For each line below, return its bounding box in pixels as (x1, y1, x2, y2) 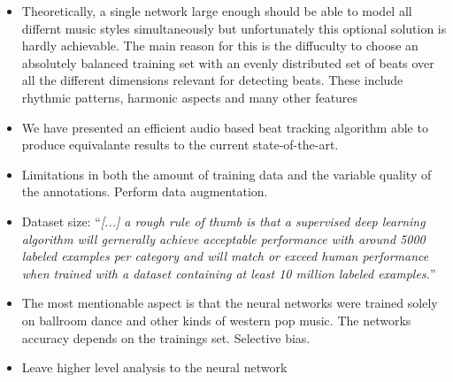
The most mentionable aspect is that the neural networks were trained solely (21, 294, 438, 312)
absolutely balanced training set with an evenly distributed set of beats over (21, 53, 434, 72)
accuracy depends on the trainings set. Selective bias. (21, 328, 311, 347)
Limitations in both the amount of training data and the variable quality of (21, 164, 432, 183)
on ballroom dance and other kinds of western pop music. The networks (21, 310, 411, 329)
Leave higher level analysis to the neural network (21, 358, 288, 377)
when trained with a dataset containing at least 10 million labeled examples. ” (21, 264, 436, 282)
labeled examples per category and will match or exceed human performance (21, 247, 429, 265)
